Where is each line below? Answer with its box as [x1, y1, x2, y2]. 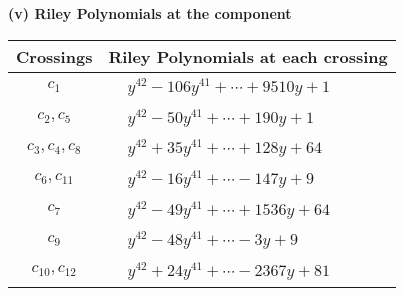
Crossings [16, 44, 93, 68]
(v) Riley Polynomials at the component [8, 3, 292, 23]
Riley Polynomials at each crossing [108, 44, 388, 68]
